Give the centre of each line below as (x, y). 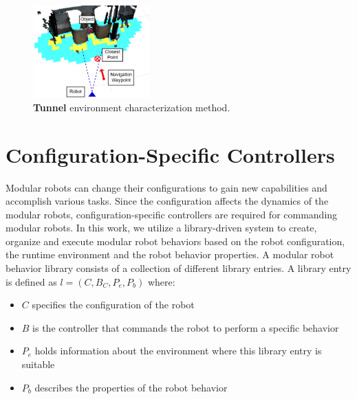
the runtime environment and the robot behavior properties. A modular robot (170, 254)
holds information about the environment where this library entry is (178, 351)
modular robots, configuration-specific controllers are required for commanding (172, 214)
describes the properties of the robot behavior (131, 387)
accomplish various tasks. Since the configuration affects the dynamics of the (167, 201)
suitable (38, 364)
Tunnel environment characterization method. (132, 107)
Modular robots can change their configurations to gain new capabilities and (166, 187)
